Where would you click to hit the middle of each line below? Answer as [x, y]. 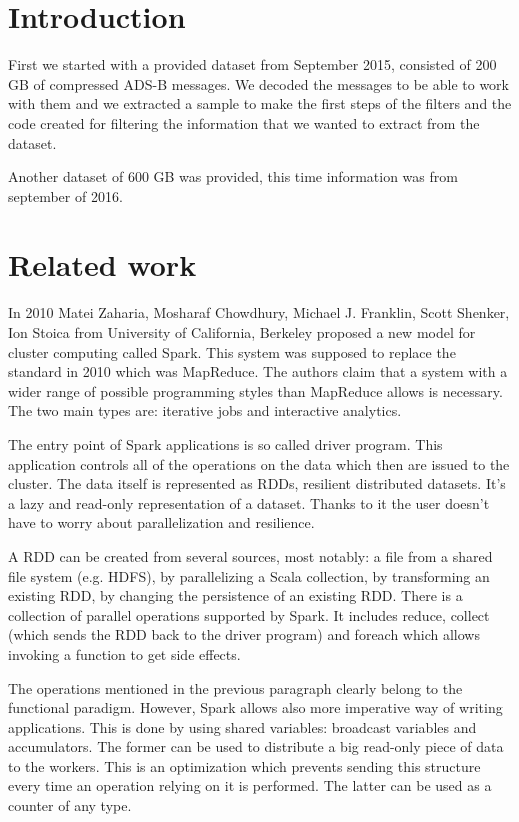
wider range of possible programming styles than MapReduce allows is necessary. [255, 390]
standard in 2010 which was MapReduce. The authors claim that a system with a [258, 371]
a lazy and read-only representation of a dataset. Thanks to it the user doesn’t [249, 502]
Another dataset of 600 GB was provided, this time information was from [233, 176]
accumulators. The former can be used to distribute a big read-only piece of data [256, 746]
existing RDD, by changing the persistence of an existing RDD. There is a [235, 595]
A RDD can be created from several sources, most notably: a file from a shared [250, 555]
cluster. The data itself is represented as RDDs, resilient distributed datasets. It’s [257, 483]
